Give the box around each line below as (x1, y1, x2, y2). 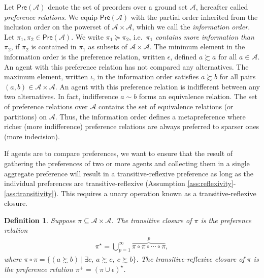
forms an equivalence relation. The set (139, 91, 258, 102)
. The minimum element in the (149, 41, 245, 52)
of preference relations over (4, 101, 88, 111)
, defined (170, 51, 197, 61)
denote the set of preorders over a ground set (48, 2, 188, 12)
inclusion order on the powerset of (4, 21, 110, 32)
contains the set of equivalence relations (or (98, 101, 234, 111)
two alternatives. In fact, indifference (4, 91, 118, 102)
